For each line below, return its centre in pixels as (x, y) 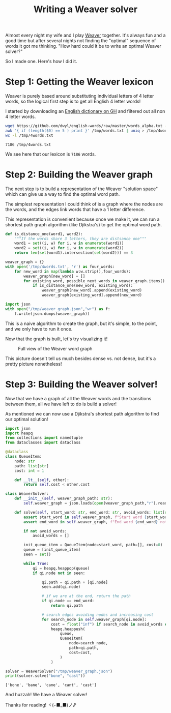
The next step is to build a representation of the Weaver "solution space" (82, 189)
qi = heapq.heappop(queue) (61, 568)
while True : (36, 563)
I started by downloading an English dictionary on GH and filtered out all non (85, 111)
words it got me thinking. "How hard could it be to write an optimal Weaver (83, 46)
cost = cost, (81, 652)
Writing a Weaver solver (85, 9)
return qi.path (67, 606)
